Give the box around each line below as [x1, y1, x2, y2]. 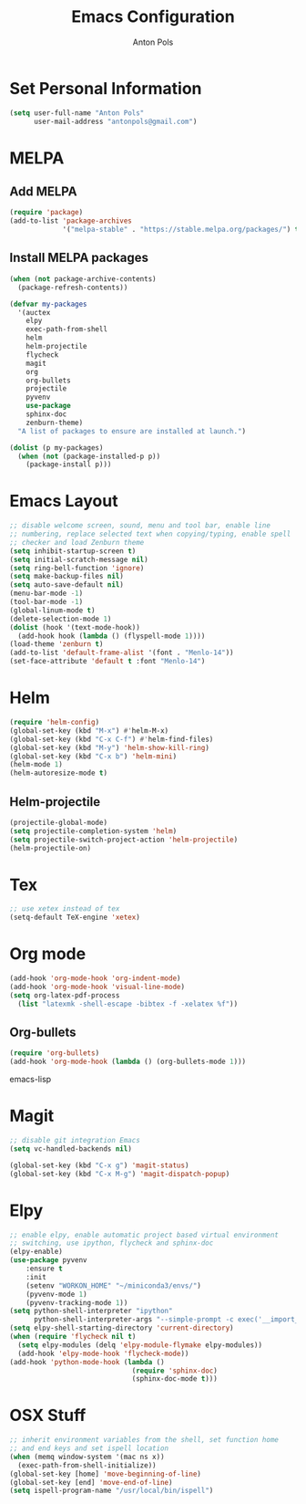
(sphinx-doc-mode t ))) [131, 1374, 219, 1384]
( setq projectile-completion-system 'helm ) [9, 826, 178, 836]
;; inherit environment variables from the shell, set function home [9, 1436, 280, 1445]
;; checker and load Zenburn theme [9, 538, 145, 547]
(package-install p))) [25, 460, 112, 469]
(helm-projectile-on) [9, 843, 92, 852]
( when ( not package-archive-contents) [9, 274, 157, 284]
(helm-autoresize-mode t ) [9, 768, 107, 778]
